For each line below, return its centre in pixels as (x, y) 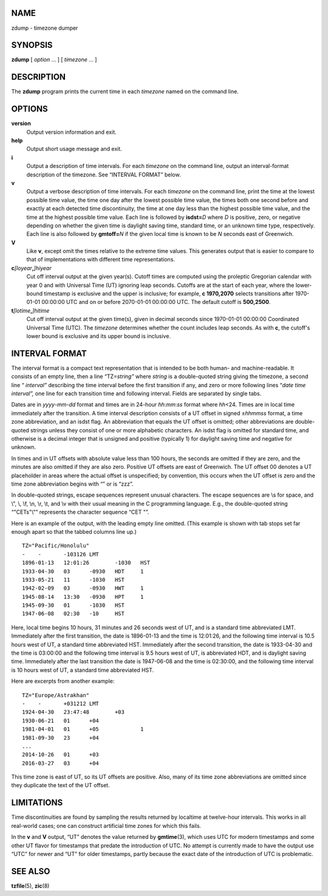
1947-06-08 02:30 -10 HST (73, 614)
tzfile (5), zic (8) (30, 886)
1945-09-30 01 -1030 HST (73, 605)
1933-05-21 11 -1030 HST (73, 580)
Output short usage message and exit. (74, 149)
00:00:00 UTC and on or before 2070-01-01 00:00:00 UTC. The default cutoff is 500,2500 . (156, 302)
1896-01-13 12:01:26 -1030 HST (86, 563)
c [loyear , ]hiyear (31, 268)
